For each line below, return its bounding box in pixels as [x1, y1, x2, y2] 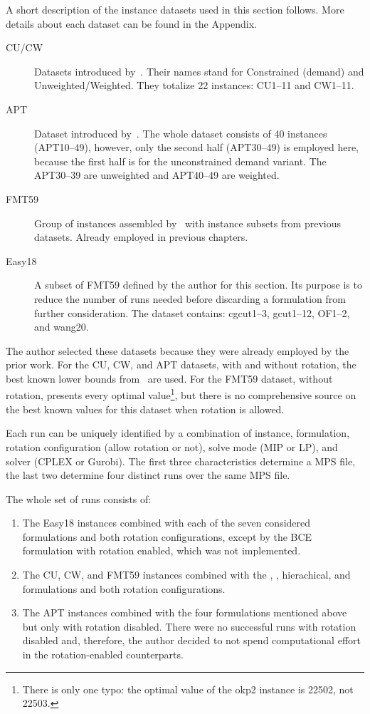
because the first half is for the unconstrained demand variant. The [34, 153, 327, 168]
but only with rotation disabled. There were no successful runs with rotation [22, 619, 356, 633]
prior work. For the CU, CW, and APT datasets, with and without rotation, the [6, 357, 356, 372]
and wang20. [34, 319, 89, 334]
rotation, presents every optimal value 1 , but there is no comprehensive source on [6, 386, 356, 403]
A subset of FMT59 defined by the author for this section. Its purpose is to [34, 277, 362, 292]
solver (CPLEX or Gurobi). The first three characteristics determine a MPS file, [6, 453, 356, 468]
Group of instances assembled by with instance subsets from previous [34, 215, 342, 230]
